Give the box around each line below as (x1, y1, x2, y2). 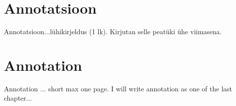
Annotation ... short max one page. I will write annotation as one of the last (4, 83, 232, 93)
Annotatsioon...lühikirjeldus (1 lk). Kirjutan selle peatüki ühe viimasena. (4, 26, 222, 37)
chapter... (4, 93, 32, 103)
